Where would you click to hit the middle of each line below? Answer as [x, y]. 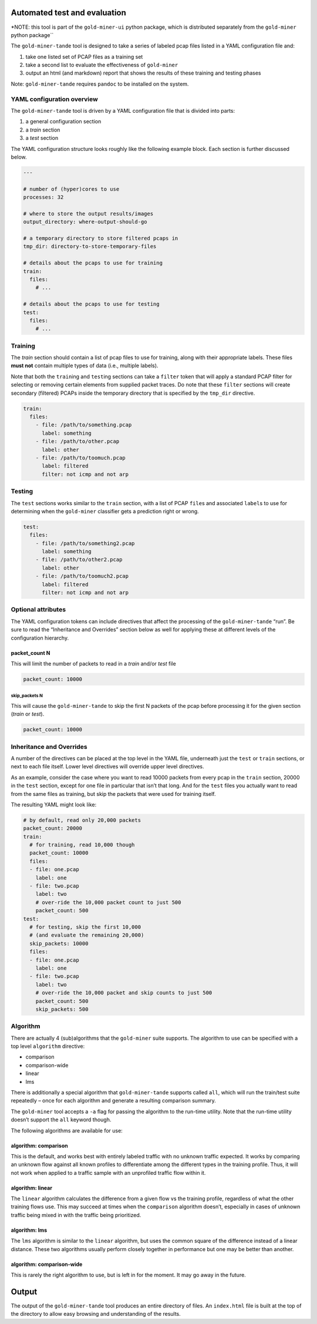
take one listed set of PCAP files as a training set [84, 56]
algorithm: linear [32, 1188]
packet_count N [31, 653]
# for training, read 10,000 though [82, 845]
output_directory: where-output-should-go [85, 222]
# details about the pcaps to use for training [93, 263]
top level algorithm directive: [48, 1046]
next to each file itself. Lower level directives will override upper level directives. [107, 767]
